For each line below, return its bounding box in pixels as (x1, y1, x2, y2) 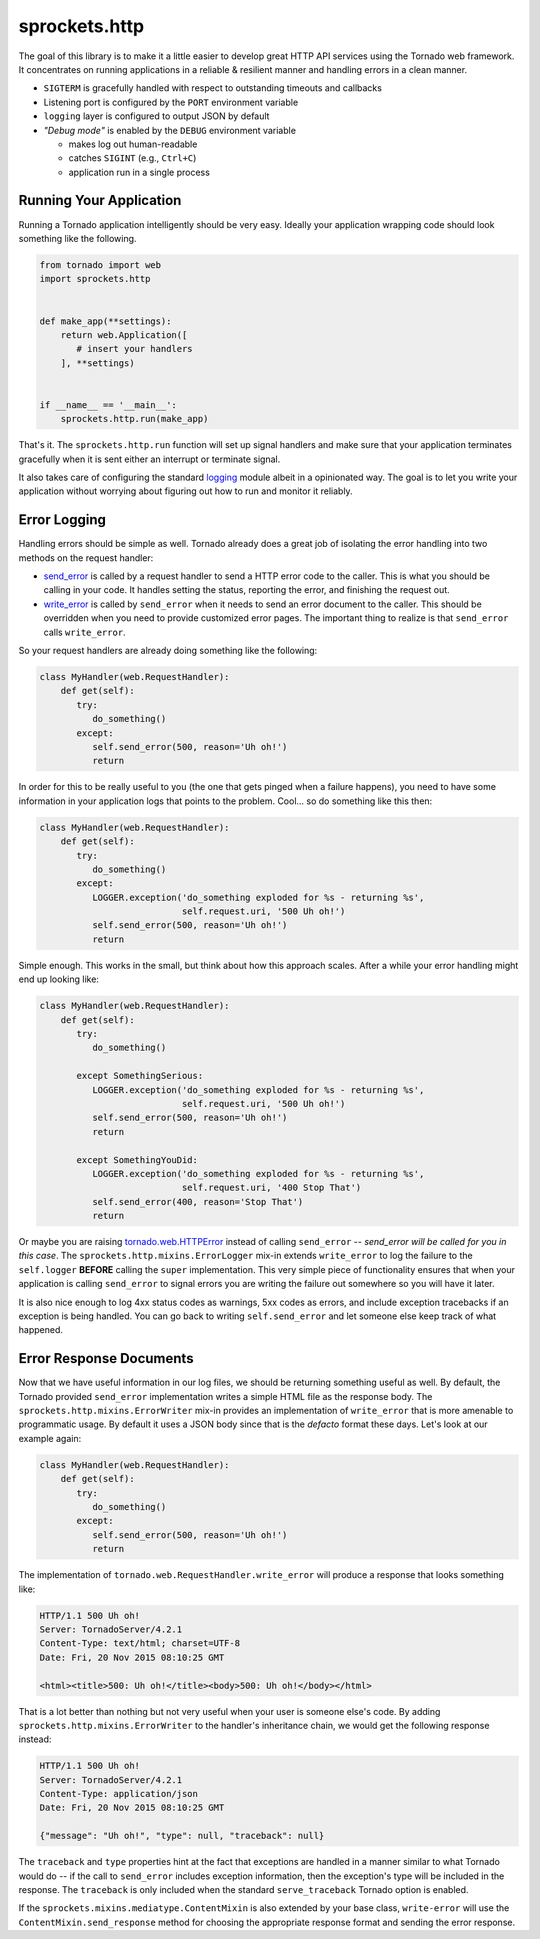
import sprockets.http (39, 273, 151, 285)
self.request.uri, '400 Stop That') (181, 1182, 362, 1194)
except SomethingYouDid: (76, 1154, 199, 1165)
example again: (18, 1432, 82, 1444)
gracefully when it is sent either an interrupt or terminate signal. (18, 453, 281, 465)
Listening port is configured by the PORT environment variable (43, 96, 299, 108)
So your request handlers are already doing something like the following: (18, 645, 318, 657)
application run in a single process (68, 166, 210, 178)
